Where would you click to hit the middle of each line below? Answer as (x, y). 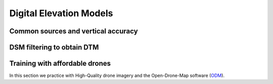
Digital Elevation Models (61, 13)
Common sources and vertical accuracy (74, 31)
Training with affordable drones (60, 64)
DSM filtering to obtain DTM (54, 47)
